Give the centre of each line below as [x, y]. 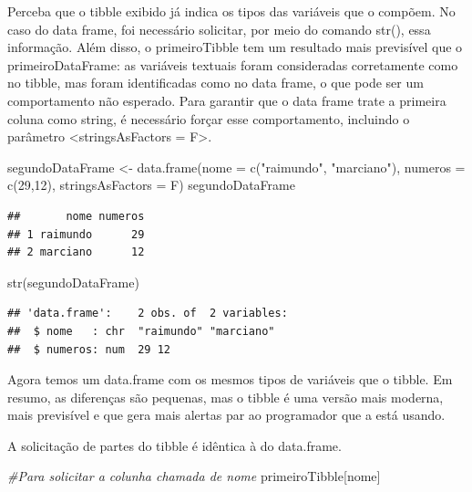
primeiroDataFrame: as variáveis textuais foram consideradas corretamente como [233, 64]
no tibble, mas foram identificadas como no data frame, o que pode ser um [215, 83]
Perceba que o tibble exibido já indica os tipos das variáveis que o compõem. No [231, 11]
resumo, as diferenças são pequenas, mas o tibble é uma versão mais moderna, [226, 397]
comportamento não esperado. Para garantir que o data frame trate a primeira [227, 100]
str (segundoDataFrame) [73, 282]
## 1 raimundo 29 [76, 234]
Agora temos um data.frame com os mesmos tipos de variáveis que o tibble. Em [230, 379]
